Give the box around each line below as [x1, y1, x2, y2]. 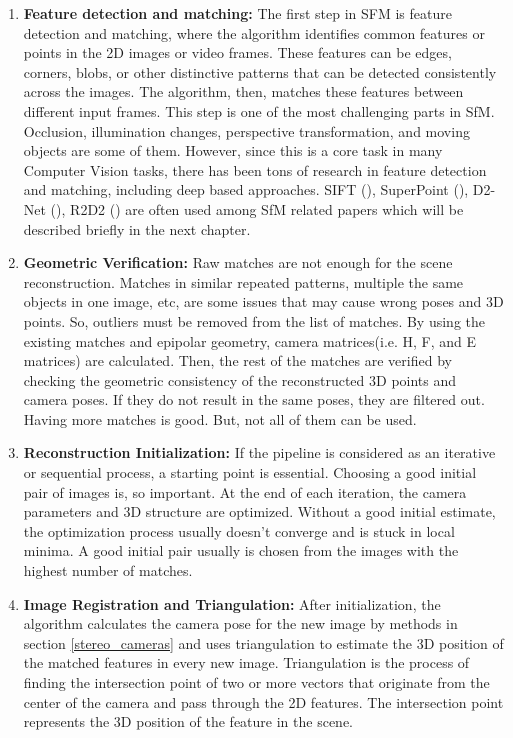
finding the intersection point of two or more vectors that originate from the [23, 672, 490, 692]
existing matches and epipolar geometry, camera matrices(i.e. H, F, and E [23, 330, 477, 351]
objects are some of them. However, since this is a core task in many [23, 140, 443, 161]
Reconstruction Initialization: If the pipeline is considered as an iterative [23, 442, 496, 463]
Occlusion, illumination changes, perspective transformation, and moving [23, 120, 470, 141]
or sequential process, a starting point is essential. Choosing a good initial [23, 462, 477, 483]
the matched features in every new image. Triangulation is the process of [23, 652, 470, 673]
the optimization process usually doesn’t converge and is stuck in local [23, 520, 455, 541]
